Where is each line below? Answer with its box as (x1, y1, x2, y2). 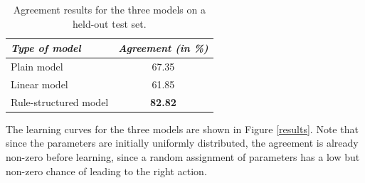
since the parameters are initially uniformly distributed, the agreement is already (6, 135, 359, 150)
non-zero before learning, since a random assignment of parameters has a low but (6, 150, 360, 164)
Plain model (11, 59, 63, 74)
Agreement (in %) (118, 41, 208, 56)
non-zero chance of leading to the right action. (6, 163, 207, 178)
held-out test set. (72, 16, 147, 31)
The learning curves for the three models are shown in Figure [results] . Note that (6, 121, 359, 136)
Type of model (11, 41, 81, 56)
